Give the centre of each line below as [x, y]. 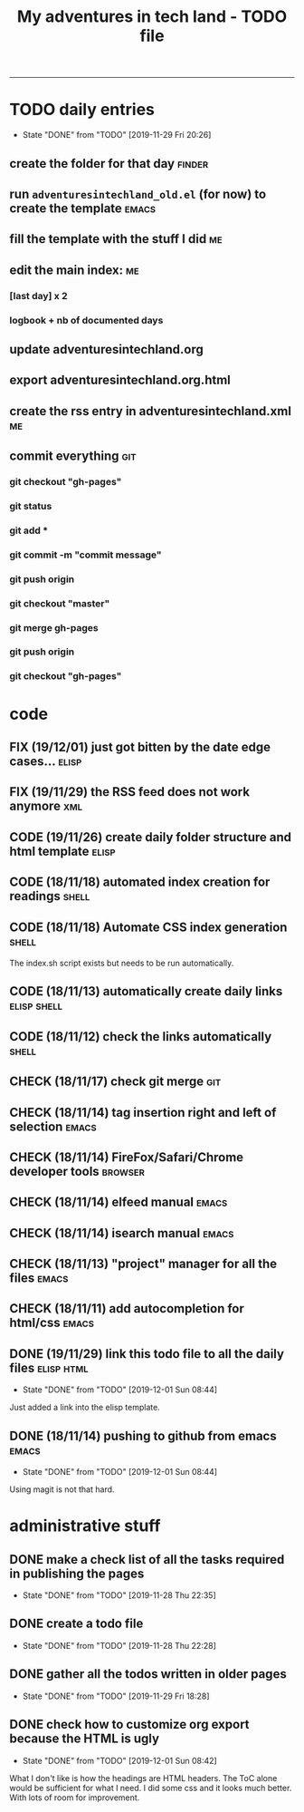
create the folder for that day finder [109, 164]
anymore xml [46, 806]
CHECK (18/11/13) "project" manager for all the [143, 1264]
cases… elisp [46, 761]
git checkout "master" [60, 603]
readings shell [50, 896]
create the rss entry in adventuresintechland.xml [151, 411]
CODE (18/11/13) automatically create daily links [146, 991]
